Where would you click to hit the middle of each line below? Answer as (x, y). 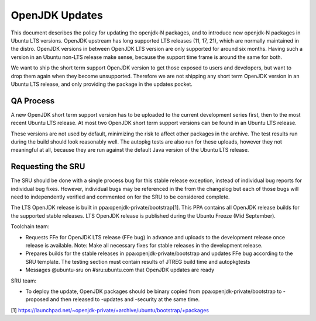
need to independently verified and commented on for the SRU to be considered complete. (121, 197)
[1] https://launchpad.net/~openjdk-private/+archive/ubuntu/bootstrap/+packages (110, 310)
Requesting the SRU (48, 167)
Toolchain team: (30, 226)
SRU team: (24, 281)
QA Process (33, 101)
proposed (37, 299)
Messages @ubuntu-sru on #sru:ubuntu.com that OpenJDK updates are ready (120, 270)
